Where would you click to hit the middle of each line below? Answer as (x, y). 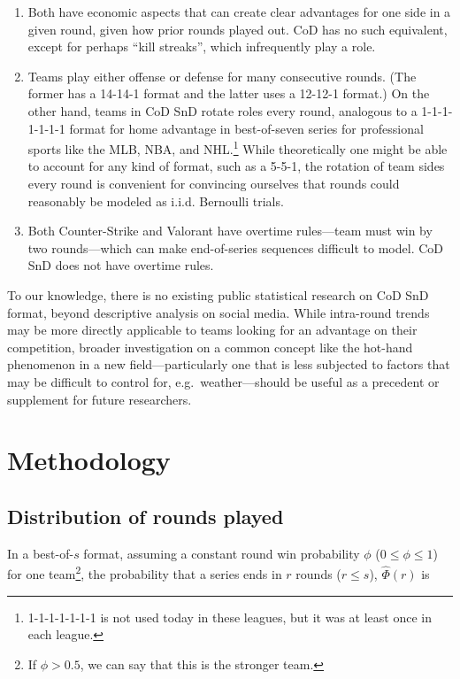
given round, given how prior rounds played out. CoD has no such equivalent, (238, 29)
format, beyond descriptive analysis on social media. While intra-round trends (218, 312)
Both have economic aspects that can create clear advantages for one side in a (239, 12)
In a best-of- (41, 553)
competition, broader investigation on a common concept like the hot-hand (210, 347)
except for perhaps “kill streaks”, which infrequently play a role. (202, 46)
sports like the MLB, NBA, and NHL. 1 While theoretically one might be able (238, 147)
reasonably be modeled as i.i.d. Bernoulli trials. (156, 201)
